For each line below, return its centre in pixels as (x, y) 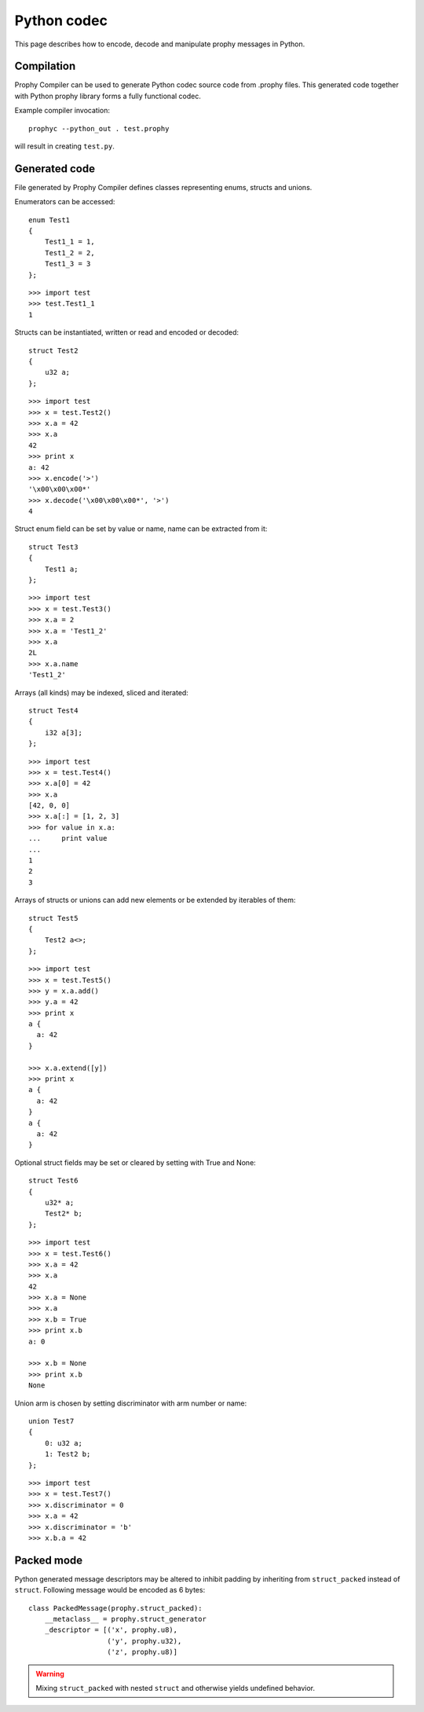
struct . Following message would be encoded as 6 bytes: (110, 1590)
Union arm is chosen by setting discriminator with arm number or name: (131, 1403)
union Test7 (51, 1421)
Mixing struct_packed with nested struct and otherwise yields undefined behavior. (175, 1688)
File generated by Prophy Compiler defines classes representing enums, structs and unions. (163, 187)
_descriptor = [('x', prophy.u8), (111, 1630)
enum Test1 (49, 220)
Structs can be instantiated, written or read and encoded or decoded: (127, 332)
